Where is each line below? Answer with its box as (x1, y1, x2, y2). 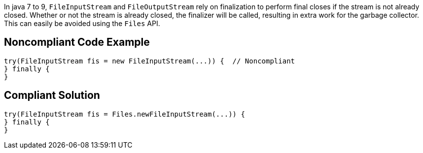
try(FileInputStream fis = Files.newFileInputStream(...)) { (4, 110, 245, 118)
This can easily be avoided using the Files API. (4, 19, 160, 28)
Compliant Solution (4, 89, 100, 102)
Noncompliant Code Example (4, 36, 150, 49)
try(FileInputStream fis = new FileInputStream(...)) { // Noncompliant (4, 57, 295, 65)
